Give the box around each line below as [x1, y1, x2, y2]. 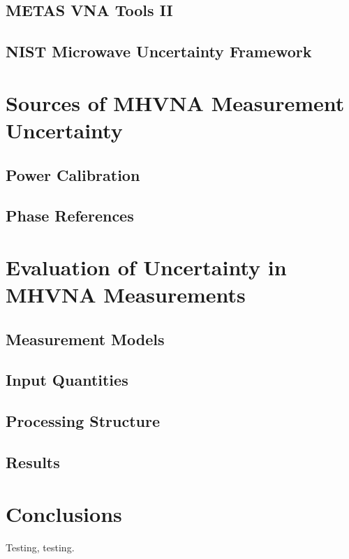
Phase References [6, 205, 134, 226]
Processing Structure [6, 410, 161, 432]
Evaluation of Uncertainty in [6, 252, 287, 281]
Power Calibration [6, 164, 140, 185]
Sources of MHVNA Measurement [6, 88, 345, 117]
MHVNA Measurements [6, 280, 246, 309]
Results [6, 451, 60, 472]
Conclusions [6, 499, 122, 528]
